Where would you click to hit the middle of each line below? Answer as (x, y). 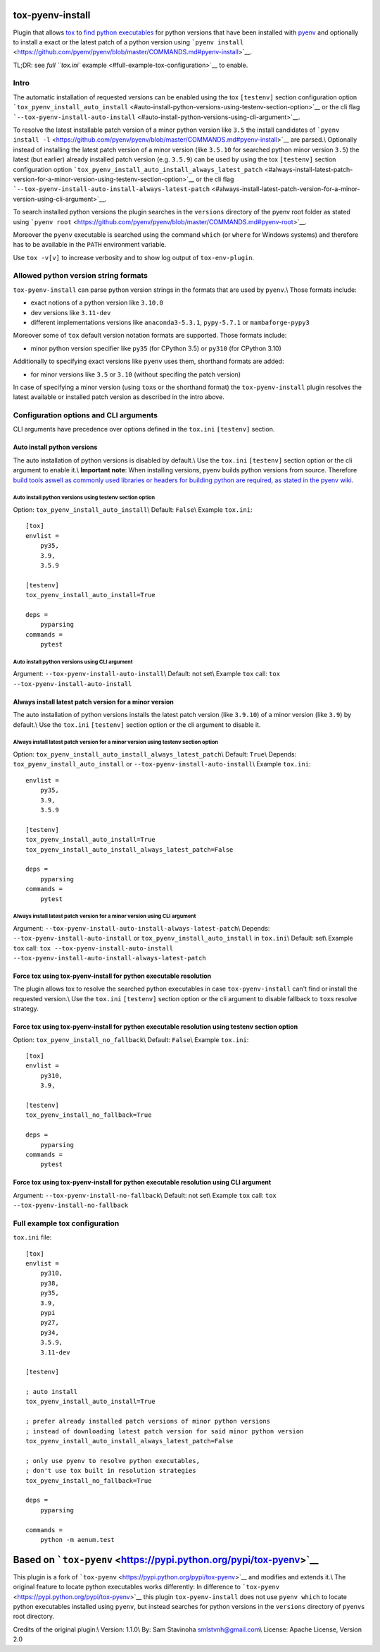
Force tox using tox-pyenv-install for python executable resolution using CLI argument (142, 1182)
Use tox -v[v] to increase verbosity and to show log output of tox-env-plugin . (134, 257)
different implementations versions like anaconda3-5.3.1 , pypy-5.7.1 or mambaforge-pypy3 (170, 322)
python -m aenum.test (77, 1540)
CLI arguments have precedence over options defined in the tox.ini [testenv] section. (144, 429)
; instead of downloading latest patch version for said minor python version (165, 1431)
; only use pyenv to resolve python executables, (113, 1461)
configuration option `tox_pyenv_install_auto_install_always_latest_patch (138, 169)
